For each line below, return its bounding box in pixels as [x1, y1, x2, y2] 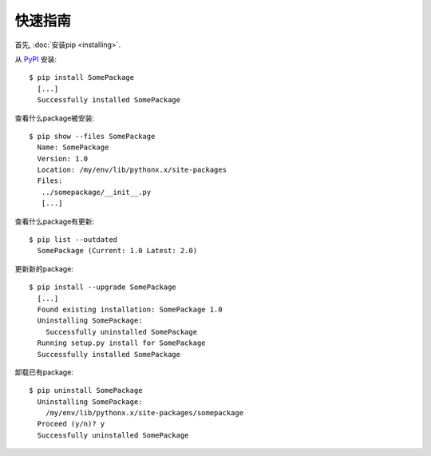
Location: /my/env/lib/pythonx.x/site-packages [37, 165, 227, 175]
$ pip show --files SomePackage [29, 132, 156, 141]
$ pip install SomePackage [29, 73, 135, 82]
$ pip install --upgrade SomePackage [29, 283, 177, 291]
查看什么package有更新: [14, 216, 95, 226]
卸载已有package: [14, 367, 73, 377]
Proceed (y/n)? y [37, 419, 105, 429]
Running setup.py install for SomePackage [37, 339, 207, 347]
